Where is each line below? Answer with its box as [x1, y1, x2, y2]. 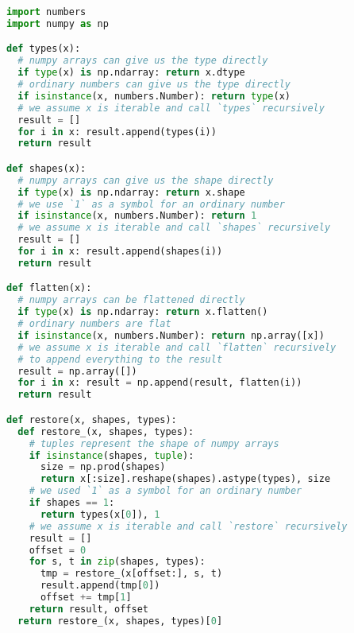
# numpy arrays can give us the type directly [17, 55, 268, 67]
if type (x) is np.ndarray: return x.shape [17, 186, 245, 198]
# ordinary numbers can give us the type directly [17, 79, 291, 91]
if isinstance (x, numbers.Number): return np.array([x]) [17, 329, 325, 341]
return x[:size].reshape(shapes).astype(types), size [40, 473, 331, 485]
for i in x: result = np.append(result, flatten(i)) [17, 377, 302, 389]
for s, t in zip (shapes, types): [29, 556, 206, 568]
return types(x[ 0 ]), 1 [40, 508, 160, 520]
